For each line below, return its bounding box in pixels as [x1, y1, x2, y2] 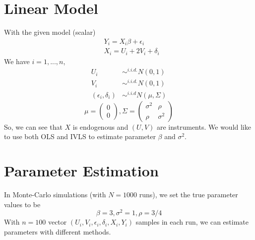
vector [48, 217, 67, 227]
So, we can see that [4, 121, 63, 132]
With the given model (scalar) [4, 27, 96, 37]
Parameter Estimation [4, 160, 159, 180]
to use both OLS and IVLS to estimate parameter [4, 131, 156, 142]
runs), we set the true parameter [139, 189, 238, 199]
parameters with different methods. [4, 226, 111, 237]
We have [4, 56, 30, 66]
